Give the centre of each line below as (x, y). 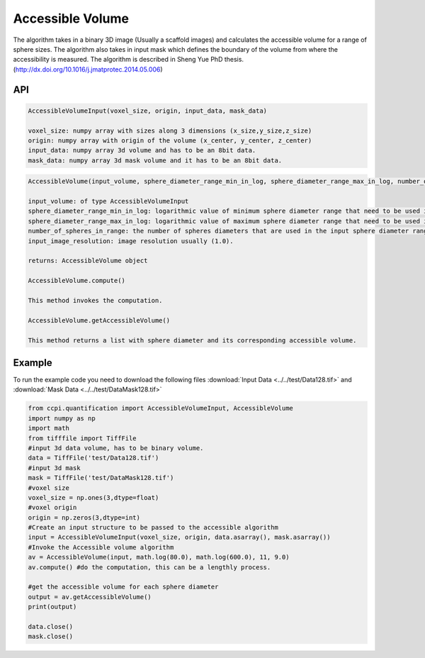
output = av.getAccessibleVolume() (90, 597)
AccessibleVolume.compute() (76, 281)
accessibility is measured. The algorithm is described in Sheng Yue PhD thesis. (129, 60)
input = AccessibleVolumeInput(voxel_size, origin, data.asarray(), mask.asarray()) (179, 537)
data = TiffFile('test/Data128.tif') (93, 458)
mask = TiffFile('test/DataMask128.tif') (101, 478)
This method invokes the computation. (95, 300)
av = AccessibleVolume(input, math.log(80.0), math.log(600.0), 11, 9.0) (159, 557)
